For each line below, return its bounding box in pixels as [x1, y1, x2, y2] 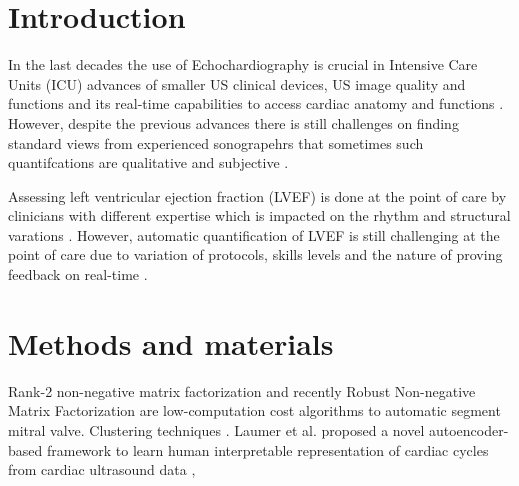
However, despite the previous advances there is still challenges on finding [8, 112, 459, 133]
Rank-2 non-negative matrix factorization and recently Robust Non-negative [8, 380, 476, 401]
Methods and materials [8, 322, 334, 363]
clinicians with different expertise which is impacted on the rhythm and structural [8, 205, 511, 226]
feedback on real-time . [8, 264, 148, 285]
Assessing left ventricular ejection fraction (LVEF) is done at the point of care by [8, 185, 507, 206]
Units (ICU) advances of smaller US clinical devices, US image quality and [8, 73, 466, 94]
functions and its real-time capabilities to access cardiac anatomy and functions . [8, 93, 504, 114]
